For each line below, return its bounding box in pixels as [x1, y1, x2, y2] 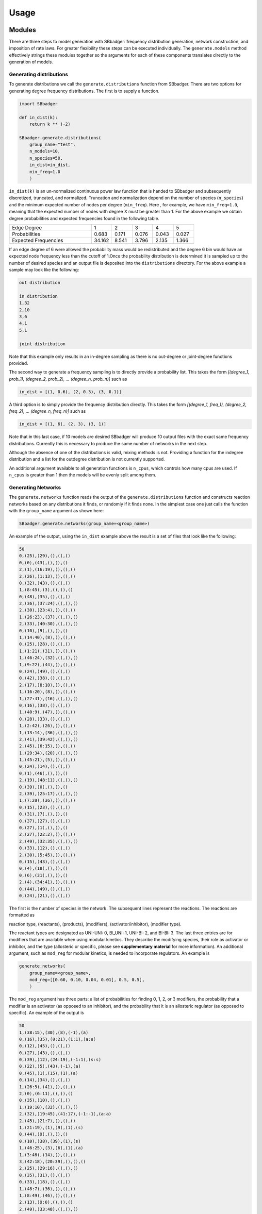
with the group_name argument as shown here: [9, 508, 104, 514]
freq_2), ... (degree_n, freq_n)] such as [9, 408, 86, 414]
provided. [9, 360, 29, 366]
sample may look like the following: [9, 267, 80, 273]
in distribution [19, 293, 58, 299]
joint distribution [19, 341, 65, 347]
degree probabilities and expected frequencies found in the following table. [9, 215, 160, 221]
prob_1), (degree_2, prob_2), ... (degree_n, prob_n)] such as [9, 376, 127, 382]
